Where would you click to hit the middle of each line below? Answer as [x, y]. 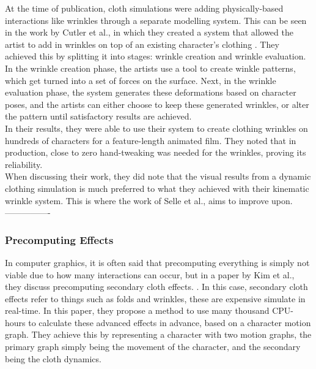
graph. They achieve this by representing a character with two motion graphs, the [158, 334]
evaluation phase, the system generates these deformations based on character [151, 92]
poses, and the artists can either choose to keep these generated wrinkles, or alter [157, 104]
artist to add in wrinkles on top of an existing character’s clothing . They [142, 44]
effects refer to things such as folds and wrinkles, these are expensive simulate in [155, 298]
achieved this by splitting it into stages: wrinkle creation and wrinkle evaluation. [156, 56]
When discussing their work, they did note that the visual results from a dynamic [158, 176]
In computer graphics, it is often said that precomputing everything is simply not [157, 262]
